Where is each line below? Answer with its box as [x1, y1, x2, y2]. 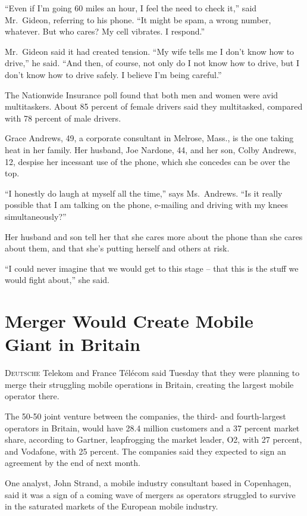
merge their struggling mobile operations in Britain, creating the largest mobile [5, 378, 294, 390]
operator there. [5, 390, 59, 402]
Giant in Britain [5, 332, 140, 356]
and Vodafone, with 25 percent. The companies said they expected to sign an [5, 444, 286, 457]
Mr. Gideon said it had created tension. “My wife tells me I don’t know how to [5, 45, 295, 57]
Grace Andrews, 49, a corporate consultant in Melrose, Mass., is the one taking [5, 132, 294, 144]
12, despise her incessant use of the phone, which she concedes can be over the [5, 155, 290, 167]
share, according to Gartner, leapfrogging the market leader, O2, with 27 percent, [5, 433, 302, 446]
